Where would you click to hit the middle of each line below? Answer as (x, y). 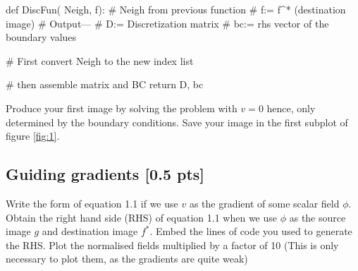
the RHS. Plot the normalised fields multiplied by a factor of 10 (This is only (172, 245)
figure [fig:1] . (33, 136)
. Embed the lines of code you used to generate (251, 231)
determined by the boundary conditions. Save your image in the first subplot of (177, 122)
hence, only (291, 108)
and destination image (90, 231)
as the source (317, 217)
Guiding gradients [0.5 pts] (105, 174)
